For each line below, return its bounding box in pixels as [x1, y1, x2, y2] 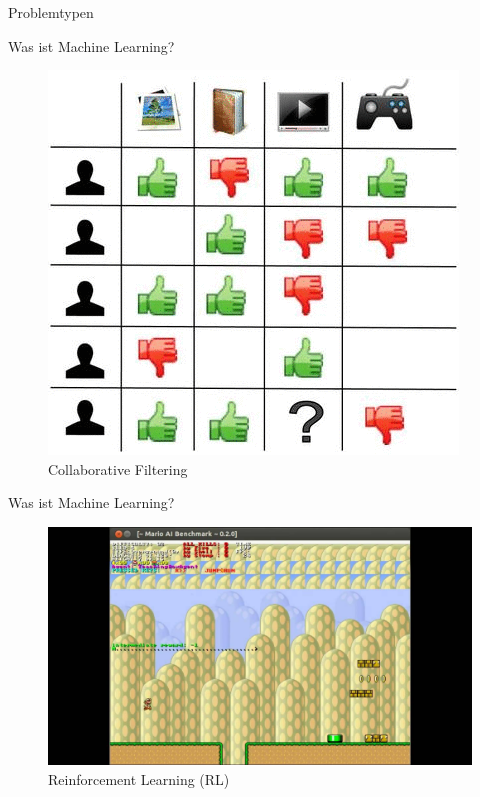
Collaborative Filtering [48, 458, 188, 479]
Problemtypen [8, 2, 94, 22]
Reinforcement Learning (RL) [48, 769, 230, 790]
